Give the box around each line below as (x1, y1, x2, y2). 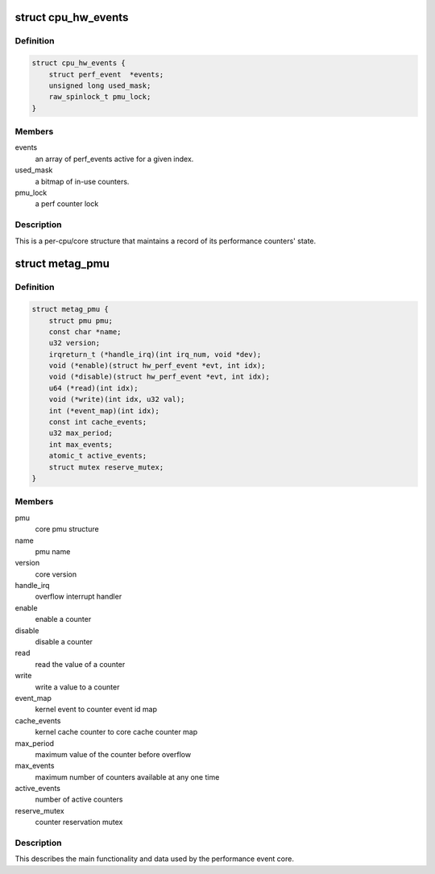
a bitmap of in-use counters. (35, 176, 130, 186)
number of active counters (35, 794, 124, 805)
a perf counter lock (35, 199, 99, 209)
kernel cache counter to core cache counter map (35, 727, 198, 737)
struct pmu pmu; (48, 316, 113, 325)
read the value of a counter (35, 659, 126, 669)
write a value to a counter (35, 681, 120, 692)
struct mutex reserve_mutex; (48, 462, 164, 471)
